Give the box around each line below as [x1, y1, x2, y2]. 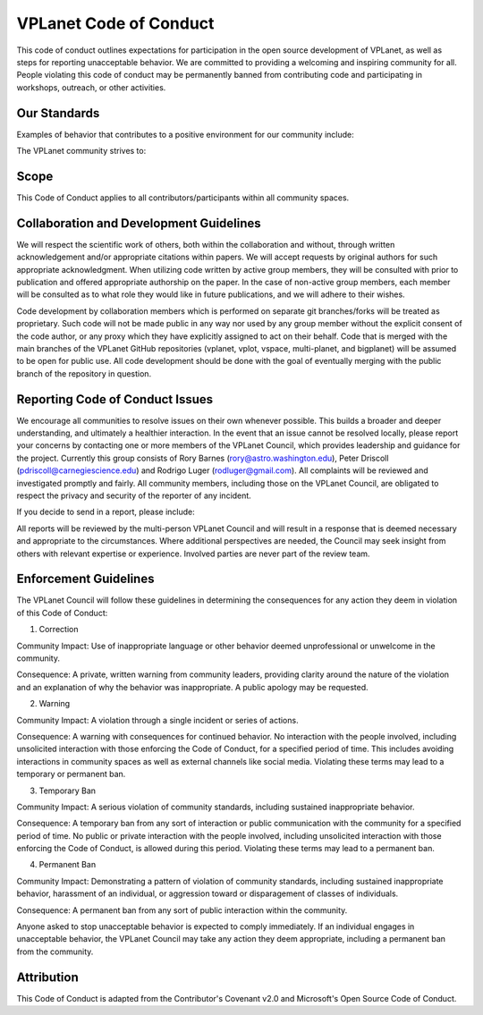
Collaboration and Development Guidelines [16, 216, 261, 231]
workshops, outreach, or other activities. [16, 81, 166, 93]
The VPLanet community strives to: [16, 146, 147, 156]
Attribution [16, 969, 80, 985]
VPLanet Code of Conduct [16, 13, 215, 33]
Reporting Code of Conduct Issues [16, 392, 214, 407]
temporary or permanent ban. [16, 769, 126, 780]
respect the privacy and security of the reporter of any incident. [16, 490, 252, 501]
